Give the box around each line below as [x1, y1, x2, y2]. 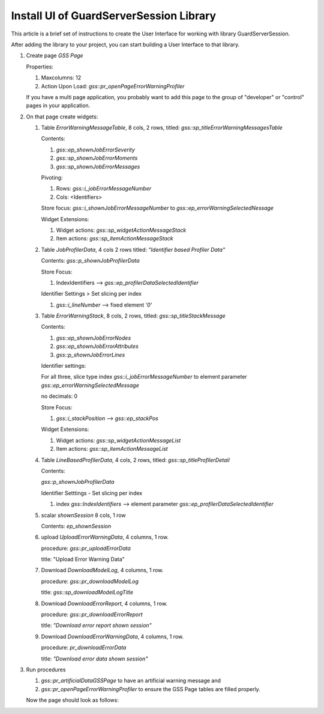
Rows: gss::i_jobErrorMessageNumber [56, 185, 152, 192]
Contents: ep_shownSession [41, 522, 112, 529]
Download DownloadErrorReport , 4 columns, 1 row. [41, 600, 168, 607]
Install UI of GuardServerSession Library [11, 9, 216, 22]
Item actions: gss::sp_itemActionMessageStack [56, 235, 173, 242]
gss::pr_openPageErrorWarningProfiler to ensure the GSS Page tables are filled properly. [41, 685, 260, 692]
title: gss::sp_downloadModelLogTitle [41, 589, 134, 596]
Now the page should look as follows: [26, 697, 119, 704]
